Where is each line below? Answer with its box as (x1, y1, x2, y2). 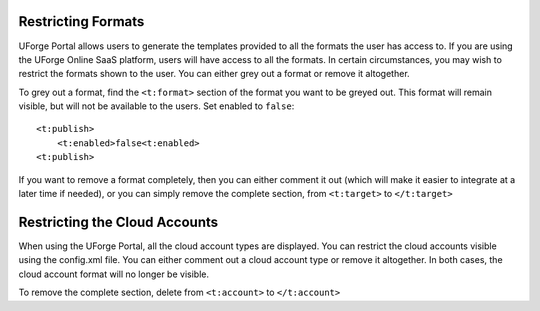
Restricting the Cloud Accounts (18, 213, 219, 230)
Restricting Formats (18, 13, 145, 30)
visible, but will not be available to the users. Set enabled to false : (18, 100, 295, 112)
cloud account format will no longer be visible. (18, 268, 210, 280)
